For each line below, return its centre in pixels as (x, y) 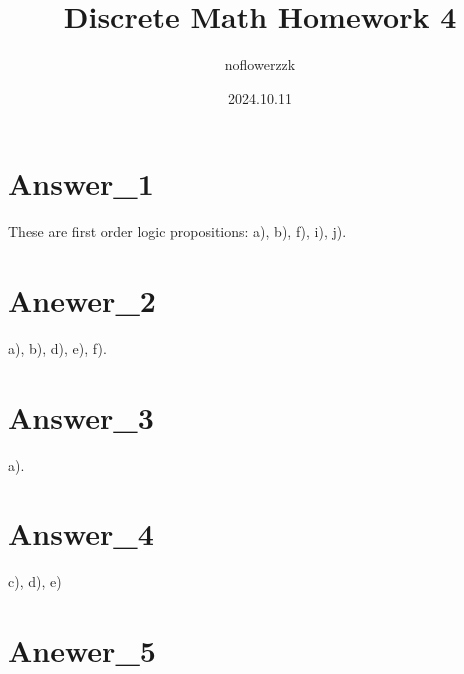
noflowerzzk (260, 64)
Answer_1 (81, 183)
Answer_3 (81, 416)
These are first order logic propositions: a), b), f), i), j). (177, 231)
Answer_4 (81, 533)
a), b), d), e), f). (57, 347)
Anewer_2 (82, 300)
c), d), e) (35, 581)
